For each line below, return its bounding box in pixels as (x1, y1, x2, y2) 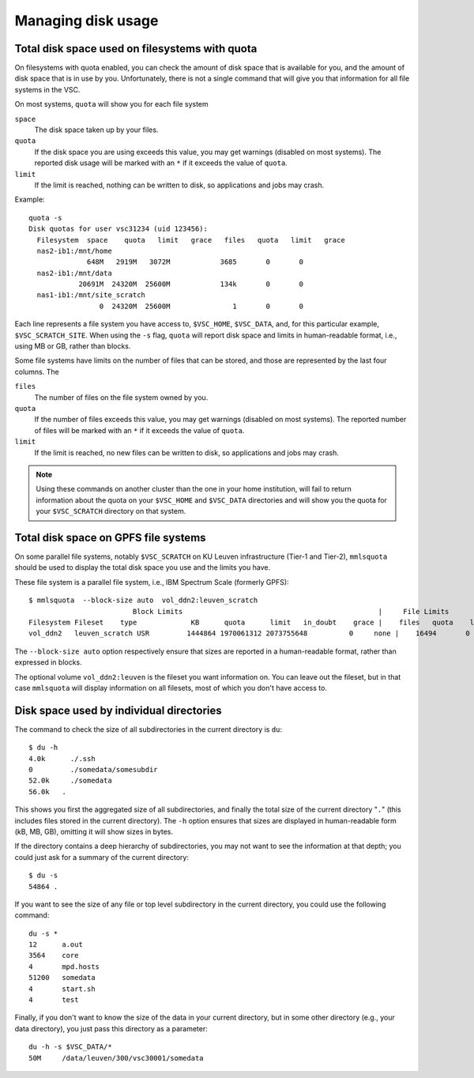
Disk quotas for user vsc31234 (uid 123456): (28, 224, 209, 233)
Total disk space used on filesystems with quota (14, 42, 258, 55)
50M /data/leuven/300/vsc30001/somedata (28, 1053, 205, 1062)
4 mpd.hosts (28, 962, 100, 971)
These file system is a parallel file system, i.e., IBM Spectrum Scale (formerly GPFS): (14, 577, 289, 586)
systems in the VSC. (14, 85, 81, 94)
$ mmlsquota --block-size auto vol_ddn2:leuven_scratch (28, 596, 258, 605)
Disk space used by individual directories (14, 703, 222, 717)
